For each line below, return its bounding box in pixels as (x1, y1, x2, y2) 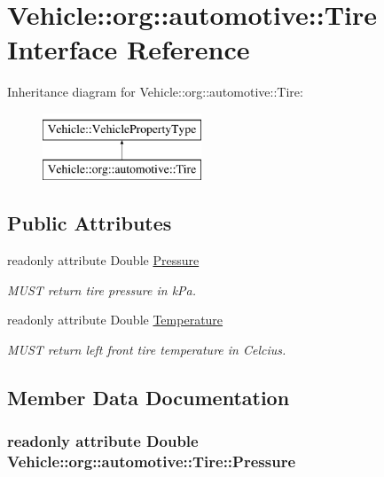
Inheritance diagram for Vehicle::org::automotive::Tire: (7, 82, 303, 101)
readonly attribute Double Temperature (7, 310, 223, 329)
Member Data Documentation (7, 384, 290, 411)
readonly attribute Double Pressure (7, 251, 200, 270)
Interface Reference (7, 31, 250, 67)
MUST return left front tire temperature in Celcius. (7, 340, 286, 359)
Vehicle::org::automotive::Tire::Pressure (7, 450, 296, 473)
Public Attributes (7, 209, 172, 237)
